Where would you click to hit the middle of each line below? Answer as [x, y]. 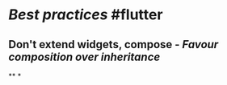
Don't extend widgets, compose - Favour [113, 45]
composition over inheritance [84, 57]
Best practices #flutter [86, 15]
